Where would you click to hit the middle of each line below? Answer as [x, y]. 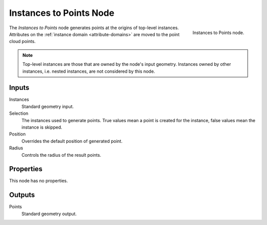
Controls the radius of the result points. [61, 155]
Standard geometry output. [49, 214]
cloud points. [22, 42]
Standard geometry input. [48, 106]
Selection [19, 113]
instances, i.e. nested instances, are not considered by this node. [89, 71]
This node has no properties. [39, 181]
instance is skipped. [42, 127]
